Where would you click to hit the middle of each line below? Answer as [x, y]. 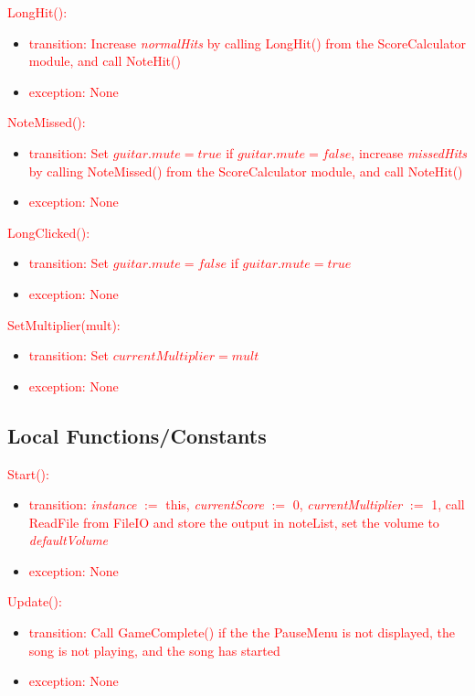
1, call [448, 504]
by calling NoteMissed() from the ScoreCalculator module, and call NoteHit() [246, 171]
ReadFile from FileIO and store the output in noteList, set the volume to [234, 522]
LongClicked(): [49, 232]
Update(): [35, 601]
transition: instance [83, 504]
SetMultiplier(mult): [64, 324]
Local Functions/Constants [137, 435]
